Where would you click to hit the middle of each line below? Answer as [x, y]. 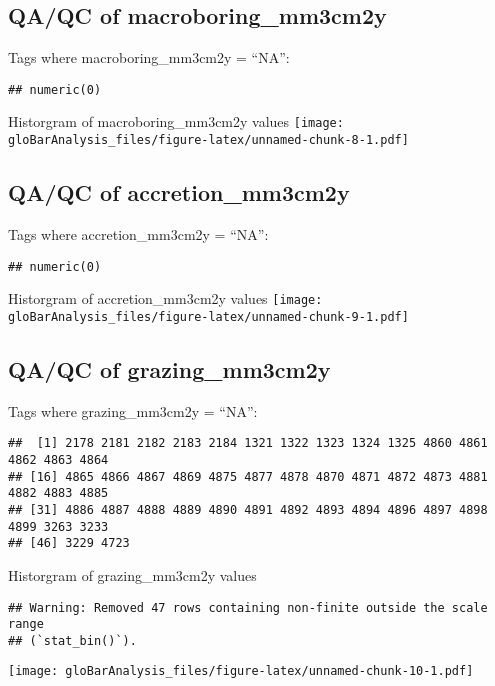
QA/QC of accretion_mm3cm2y [179, 192]
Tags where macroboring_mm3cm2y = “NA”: [149, 57]
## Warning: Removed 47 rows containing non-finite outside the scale [248, 607]
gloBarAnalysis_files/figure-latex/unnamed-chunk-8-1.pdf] [208, 140]
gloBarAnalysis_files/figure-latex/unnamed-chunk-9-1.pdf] [208, 316]
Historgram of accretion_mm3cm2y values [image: [165, 298]
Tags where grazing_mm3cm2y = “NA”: [133, 410]
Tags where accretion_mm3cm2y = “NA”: [138, 233]
